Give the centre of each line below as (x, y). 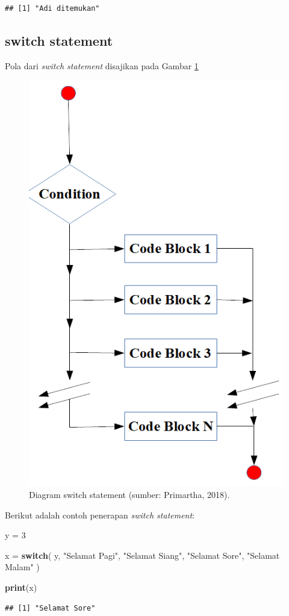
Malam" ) (22, 567)
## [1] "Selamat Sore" (50, 608)
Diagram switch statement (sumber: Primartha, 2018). (129, 495)
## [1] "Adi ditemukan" (52, 8)
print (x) (21, 587)
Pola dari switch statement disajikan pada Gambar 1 (102, 65)
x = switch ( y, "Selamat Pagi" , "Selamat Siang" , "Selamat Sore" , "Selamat (142, 555)
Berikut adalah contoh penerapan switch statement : (100, 515)
